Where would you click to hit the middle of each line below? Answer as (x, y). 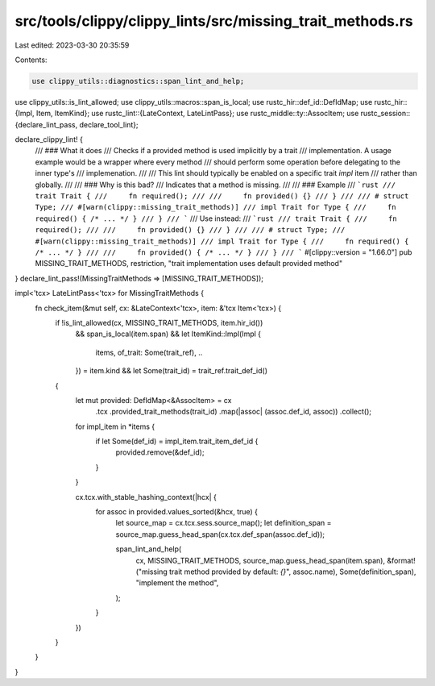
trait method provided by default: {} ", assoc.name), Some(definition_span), (293, 572)
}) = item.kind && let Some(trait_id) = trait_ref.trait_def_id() (172, 371)
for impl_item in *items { (115, 426)
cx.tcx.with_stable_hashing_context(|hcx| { (146, 497)
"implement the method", (177, 583)
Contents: (31, 60)
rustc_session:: (385, 114)
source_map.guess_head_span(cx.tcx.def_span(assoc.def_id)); (220, 534)
